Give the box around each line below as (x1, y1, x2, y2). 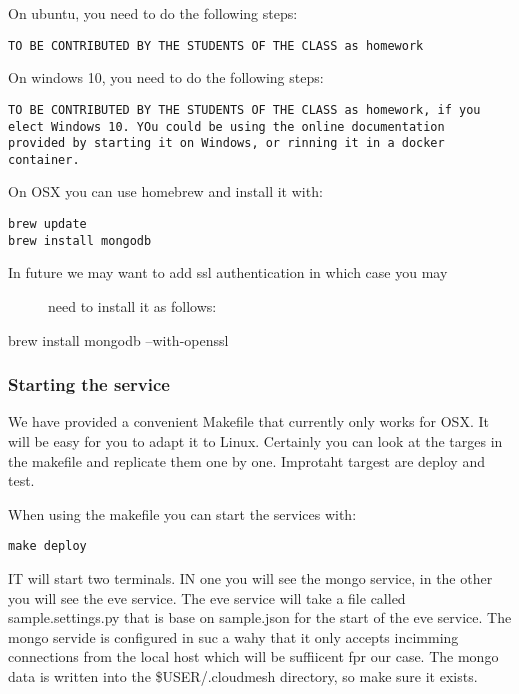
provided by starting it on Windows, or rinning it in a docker (8, 136, 445, 151)
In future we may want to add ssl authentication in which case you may (8, 262, 448, 283)
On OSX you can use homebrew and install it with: (8, 181, 323, 202)
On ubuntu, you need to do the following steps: (8, 3, 298, 23)
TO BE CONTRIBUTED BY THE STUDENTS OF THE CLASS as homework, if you (8, 102, 481, 117)
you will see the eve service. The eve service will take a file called (8, 587, 406, 608)
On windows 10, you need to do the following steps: (8, 67, 324, 88)
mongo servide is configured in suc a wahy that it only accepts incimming (8, 626, 459, 647)
